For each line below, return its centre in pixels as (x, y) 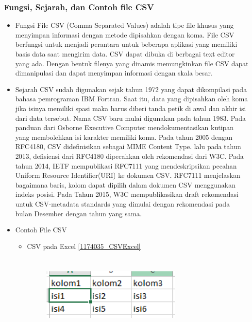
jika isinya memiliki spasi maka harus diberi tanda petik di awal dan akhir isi (131, 108)
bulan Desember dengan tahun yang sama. (78, 213)
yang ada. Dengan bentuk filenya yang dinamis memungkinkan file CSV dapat (132, 63)
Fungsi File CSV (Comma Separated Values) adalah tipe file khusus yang (124, 25)
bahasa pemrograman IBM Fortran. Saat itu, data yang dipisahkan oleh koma (132, 99)
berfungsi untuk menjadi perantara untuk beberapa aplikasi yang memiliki (126, 44)
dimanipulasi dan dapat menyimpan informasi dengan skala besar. (114, 73)
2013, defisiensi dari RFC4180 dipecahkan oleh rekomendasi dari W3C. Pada (129, 156)
